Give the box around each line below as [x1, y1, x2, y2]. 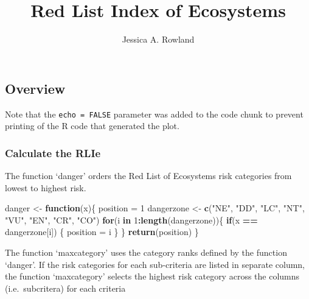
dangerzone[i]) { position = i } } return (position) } [5, 225, 199, 238]
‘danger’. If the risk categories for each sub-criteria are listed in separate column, [5, 258, 305, 270]
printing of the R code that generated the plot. [5, 119, 179, 132]
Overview [5, 79, 66, 97]
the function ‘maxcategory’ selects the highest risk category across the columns [5, 270, 300, 283]
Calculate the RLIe [5, 145, 101, 160]
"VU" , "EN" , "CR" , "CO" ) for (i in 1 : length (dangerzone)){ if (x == [5, 213, 258, 226]
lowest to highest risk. [5, 181, 86, 194]
